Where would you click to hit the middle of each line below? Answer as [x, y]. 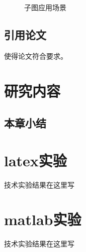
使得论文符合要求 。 [36, 56]
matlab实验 [43, 219]
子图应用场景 [45, 7]
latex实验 [35, 160]
